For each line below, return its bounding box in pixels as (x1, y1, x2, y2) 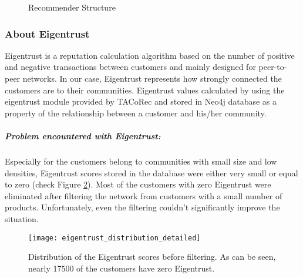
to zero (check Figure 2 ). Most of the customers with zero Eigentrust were (5, 178, 271, 190)
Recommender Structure (28, 1, 116, 13)
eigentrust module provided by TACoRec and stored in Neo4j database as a (5, 95, 277, 108)
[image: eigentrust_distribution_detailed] (28, 233, 201, 242)
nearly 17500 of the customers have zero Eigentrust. (28, 262, 215, 274)
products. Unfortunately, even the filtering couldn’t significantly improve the (5, 201, 280, 213)
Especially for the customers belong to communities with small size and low (5, 155, 277, 167)
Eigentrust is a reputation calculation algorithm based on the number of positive (5, 49, 295, 61)
